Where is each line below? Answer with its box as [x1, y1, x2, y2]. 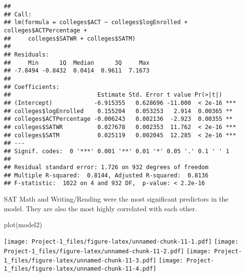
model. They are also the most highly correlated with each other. [4, 203, 197, 213]
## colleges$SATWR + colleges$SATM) [4, 35, 136, 42]
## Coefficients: [4, 83, 60, 90]
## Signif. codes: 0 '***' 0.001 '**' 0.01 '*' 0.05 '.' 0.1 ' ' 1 [4, 147, 230, 155]
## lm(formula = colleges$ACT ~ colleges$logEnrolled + [4, 19, 188, 26]
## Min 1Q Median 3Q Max [4, 59, 150, 66]
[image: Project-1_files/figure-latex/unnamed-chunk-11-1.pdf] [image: [4, 238, 239, 245]
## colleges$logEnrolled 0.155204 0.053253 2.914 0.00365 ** [4, 107, 233, 115]
